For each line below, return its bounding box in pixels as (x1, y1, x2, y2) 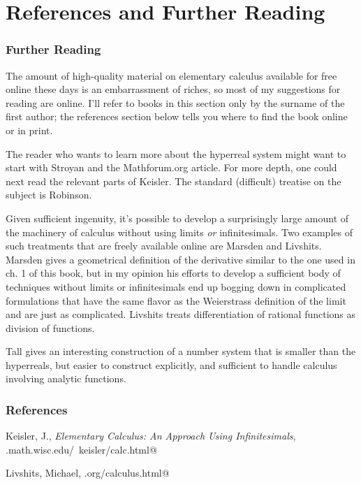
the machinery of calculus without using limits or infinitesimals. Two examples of (6, 224, 353, 239)
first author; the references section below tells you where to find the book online (6, 109, 348, 124)
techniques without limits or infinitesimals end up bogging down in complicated (6, 279, 346, 294)
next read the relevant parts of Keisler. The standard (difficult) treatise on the (6, 173, 341, 188)
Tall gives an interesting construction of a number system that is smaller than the (6, 344, 356, 359)
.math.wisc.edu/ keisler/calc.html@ (6, 442, 157, 456)
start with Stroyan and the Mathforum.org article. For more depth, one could (6, 160, 337, 175)
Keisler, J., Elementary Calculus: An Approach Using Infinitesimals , (6, 428, 296, 443)
